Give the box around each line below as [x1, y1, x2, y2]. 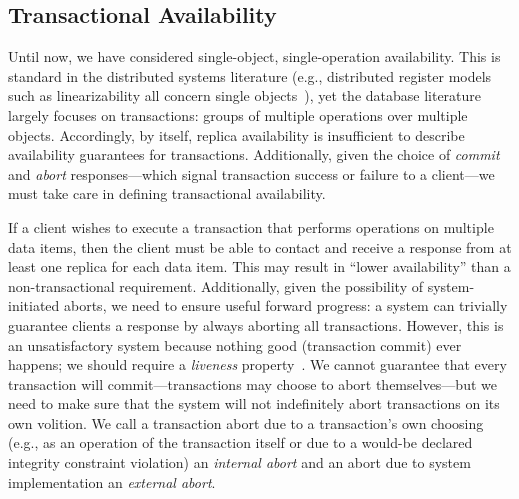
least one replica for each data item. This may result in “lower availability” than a [8, 256, 511, 277]
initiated [8, 295, 60, 316]
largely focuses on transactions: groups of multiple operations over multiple [8, 104, 468, 125]
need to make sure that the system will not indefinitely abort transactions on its [8, 393, 500, 414]
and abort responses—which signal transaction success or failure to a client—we [8, 163, 495, 184]
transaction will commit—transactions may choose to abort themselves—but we [8, 373, 497, 394]
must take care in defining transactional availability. [8, 183, 326, 204]
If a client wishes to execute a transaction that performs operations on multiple [8, 216, 494, 237]
